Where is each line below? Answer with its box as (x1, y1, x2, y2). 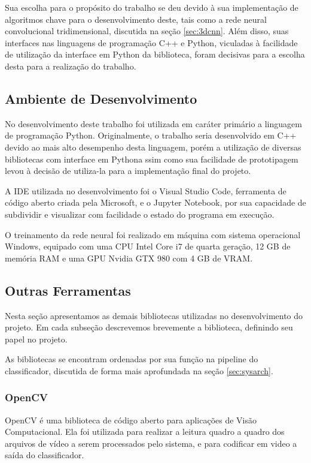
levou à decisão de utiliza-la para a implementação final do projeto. (5, 164, 251, 177)
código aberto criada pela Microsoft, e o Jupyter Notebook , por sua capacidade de (5, 196, 306, 209)
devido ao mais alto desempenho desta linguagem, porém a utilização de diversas (5, 140, 301, 153)
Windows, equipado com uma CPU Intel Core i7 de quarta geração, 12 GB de (5, 240, 291, 252)
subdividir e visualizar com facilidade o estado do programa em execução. (5, 208, 275, 220)
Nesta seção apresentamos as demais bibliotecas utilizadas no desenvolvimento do (5, 309, 303, 321)
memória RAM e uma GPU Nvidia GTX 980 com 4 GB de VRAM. (5, 251, 253, 264)
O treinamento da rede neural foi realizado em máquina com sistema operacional (5, 228, 301, 240)
